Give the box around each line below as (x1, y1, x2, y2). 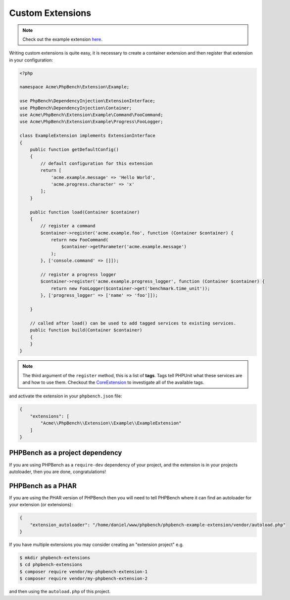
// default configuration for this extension (40, 160, 153, 166)
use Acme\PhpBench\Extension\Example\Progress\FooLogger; (19, 119, 163, 125)
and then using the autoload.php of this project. (9, 589, 111, 595)
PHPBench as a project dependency (9, 449, 122, 457)
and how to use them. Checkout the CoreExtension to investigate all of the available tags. (22, 380, 204, 386)
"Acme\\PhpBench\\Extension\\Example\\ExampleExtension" (40, 420, 182, 426)
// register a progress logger (40, 272, 116, 277)
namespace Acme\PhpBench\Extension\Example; (19, 84, 130, 90)
